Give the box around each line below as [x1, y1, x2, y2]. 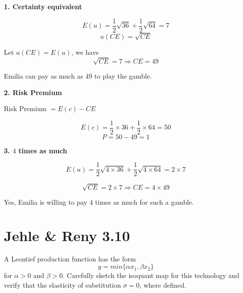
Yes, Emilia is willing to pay [4, 197, 88, 207]
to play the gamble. [94, 70, 152, 81]
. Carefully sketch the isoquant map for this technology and [62, 270, 240, 280]
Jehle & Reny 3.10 [4, 225, 130, 245]
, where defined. [139, 279, 186, 290]
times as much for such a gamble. [95, 197, 194, 207]
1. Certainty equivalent [4, 1, 82, 11]
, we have [71, 47, 99, 57]
